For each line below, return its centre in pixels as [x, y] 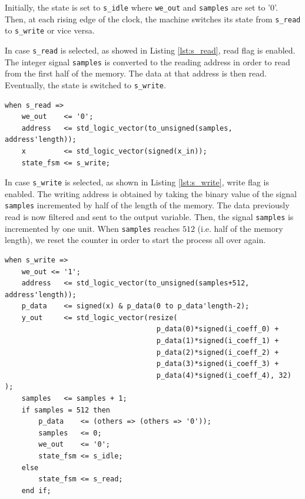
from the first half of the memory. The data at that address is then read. [136, 73]
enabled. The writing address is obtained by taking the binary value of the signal [151, 193]
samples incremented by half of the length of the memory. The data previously [147, 205]
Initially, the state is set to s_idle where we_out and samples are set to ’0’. [141, 7]
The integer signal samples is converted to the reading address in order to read [147, 61]
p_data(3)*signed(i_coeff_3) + [218, 364]
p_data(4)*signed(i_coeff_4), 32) [224, 375]
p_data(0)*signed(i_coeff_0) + [218, 329]
